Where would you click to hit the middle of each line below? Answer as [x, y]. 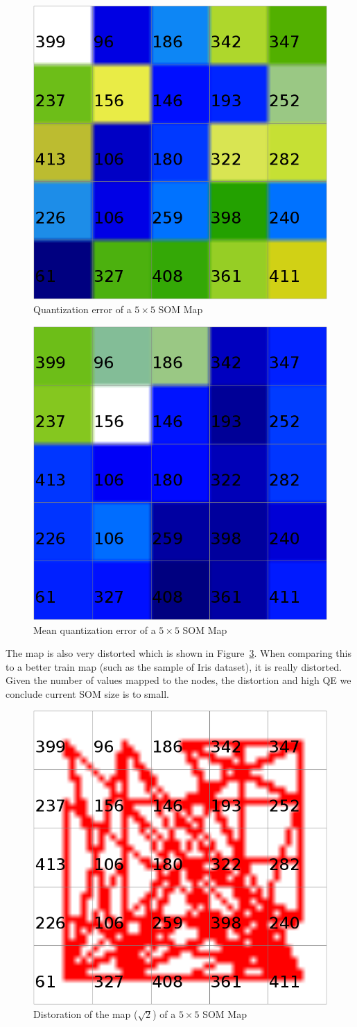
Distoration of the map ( [86, 1014]
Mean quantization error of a [95, 629]
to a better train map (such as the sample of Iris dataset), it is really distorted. [174, 666]
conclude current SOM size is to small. [87, 693]
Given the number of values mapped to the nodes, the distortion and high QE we [178, 680]
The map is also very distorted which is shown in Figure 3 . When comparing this [178, 653]
